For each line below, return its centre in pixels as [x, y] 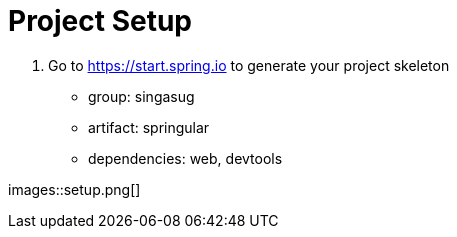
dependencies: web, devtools [185, 158]
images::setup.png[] [74, 189]
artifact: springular [149, 127]
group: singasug [141, 96]
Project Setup [100, 21]
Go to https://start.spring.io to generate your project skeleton [249, 65]
